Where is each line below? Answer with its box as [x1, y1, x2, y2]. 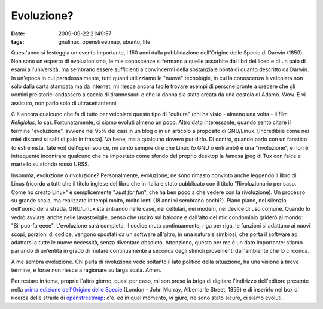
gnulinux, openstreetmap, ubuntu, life [58, 38, 151, 45]
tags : [11, 38, 25, 45]
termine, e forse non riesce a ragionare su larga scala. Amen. [11, 266, 161, 274]
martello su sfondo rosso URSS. [11, 160, 90, 168]
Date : [11, 30, 25, 37]
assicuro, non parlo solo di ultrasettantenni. [11, 99, 118, 107]
